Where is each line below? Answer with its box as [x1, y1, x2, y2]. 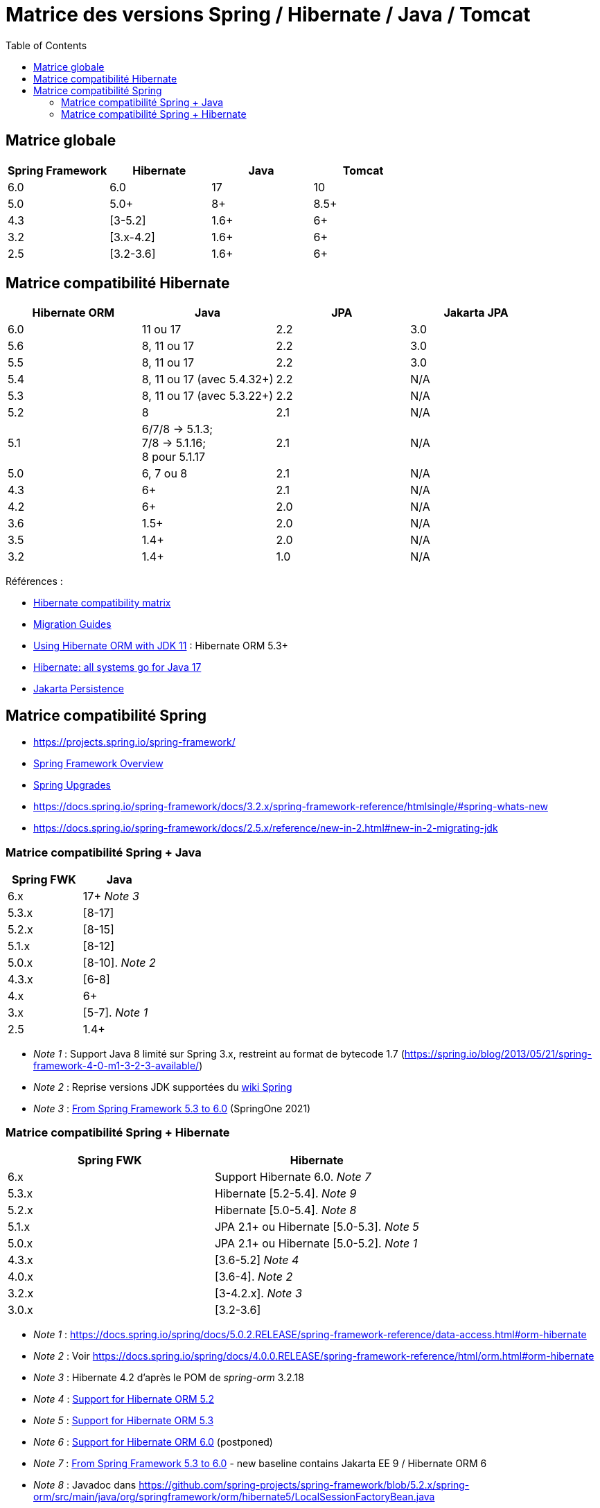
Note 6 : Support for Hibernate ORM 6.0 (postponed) [33, 1435, 273, 1448]
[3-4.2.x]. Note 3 [214, 1286, 302, 1300]
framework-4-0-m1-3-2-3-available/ [33, 1060, 200, 1072]
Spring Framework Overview [33, 757, 164, 770]
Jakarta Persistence [33, 683, 124, 695]
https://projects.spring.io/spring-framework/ [33, 736, 236, 748]
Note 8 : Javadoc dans [33, 1478, 136, 1491]
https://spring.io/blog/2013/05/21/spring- [404, 1048, 592, 1060]
